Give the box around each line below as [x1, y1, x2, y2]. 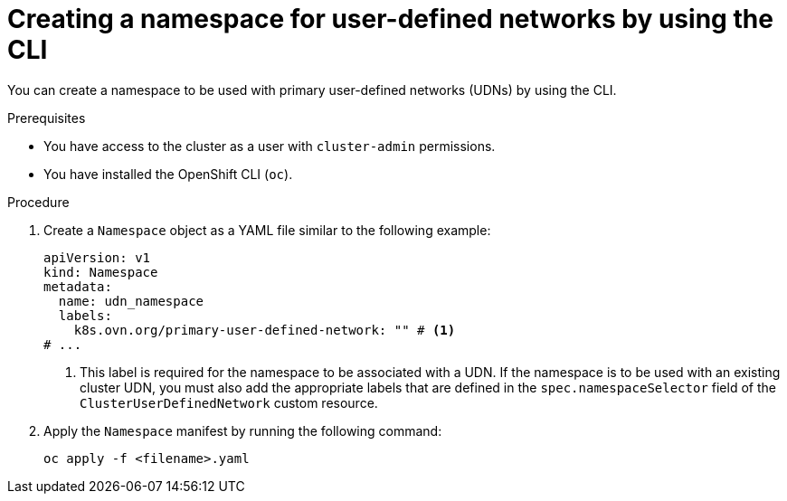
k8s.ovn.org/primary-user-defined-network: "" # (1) [73, 322, 456, 337]
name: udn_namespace [58, 293, 204, 308]
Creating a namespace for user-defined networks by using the [7, 4, 773, 34]
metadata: [43, 279, 112, 294]
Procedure [7, 194, 70, 210]
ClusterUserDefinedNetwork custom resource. [80, 394, 378, 411]
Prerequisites [7, 109, 86, 126]
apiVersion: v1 [43, 250, 151, 265]
